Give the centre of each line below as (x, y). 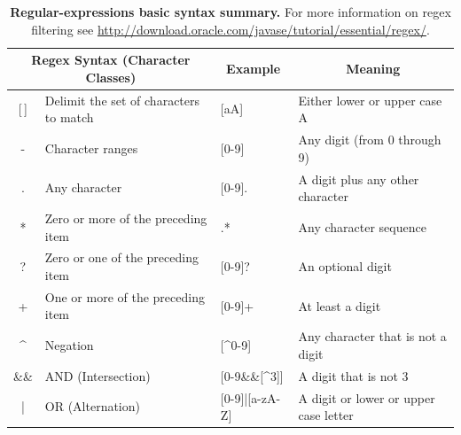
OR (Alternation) (92, 406)
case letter (326, 415)
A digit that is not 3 (353, 375)
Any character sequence (362, 226)
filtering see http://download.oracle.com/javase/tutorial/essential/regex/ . (230, 29)
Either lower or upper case (370, 100)
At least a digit (340, 305)
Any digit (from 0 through (370, 140)
